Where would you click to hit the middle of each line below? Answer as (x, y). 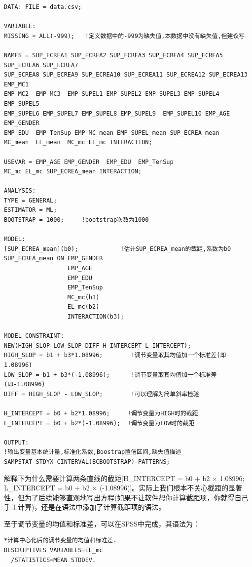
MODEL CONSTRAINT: (34, 336)
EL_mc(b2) (83, 307)
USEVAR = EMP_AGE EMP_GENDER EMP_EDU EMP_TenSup (89, 162)
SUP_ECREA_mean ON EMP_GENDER (54, 259)
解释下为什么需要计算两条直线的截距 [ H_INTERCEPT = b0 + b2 (107, 478)
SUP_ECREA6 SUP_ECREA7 (41, 65)
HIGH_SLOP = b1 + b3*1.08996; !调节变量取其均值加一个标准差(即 (115, 355)
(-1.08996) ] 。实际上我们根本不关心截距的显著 (171, 488)
